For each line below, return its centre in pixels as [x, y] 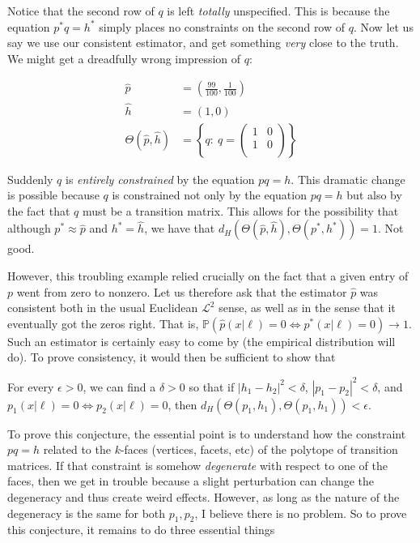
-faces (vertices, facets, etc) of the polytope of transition [259, 449]
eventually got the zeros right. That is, [103, 323]
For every [31, 386]
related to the [77, 449]
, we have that [180, 228]
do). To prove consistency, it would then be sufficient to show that [172, 357]
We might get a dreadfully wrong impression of [124, 58]
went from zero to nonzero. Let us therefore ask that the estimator [182, 291]
